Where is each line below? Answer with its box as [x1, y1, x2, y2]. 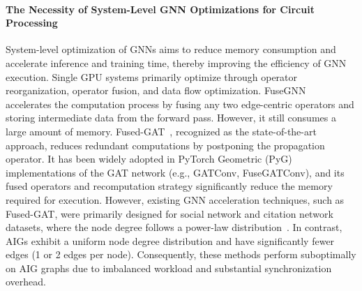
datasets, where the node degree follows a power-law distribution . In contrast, [6, 220, 342, 234]
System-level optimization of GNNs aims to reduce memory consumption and [6, 42, 336, 57]
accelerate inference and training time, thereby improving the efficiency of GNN [6, 55, 347, 70]
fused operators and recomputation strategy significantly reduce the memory [6, 179, 333, 193]
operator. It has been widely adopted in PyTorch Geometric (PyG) [6, 151, 292, 166]
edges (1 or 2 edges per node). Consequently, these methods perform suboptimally [6, 247, 356, 262]
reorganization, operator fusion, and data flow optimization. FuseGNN [6, 83, 306, 98]
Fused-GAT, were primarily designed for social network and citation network [6, 206, 333, 221]
